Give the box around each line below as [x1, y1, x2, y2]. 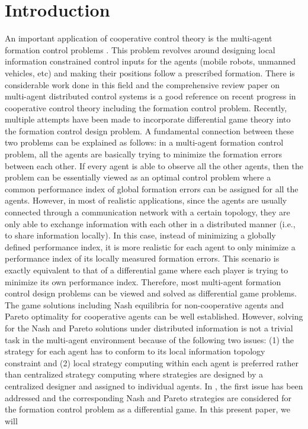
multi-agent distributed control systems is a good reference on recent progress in [5, 90, 296, 102]
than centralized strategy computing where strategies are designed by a [5, 368, 264, 380]
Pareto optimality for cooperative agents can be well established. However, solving [5, 310, 303, 322]
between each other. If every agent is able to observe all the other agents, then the [5, 159, 303, 172]
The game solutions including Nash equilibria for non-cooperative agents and [5, 298, 284, 311]
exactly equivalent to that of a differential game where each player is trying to [5, 264, 288, 276]
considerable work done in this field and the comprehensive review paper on [5, 78, 280, 91]
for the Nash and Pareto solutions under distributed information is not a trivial [5, 321, 293, 334]
